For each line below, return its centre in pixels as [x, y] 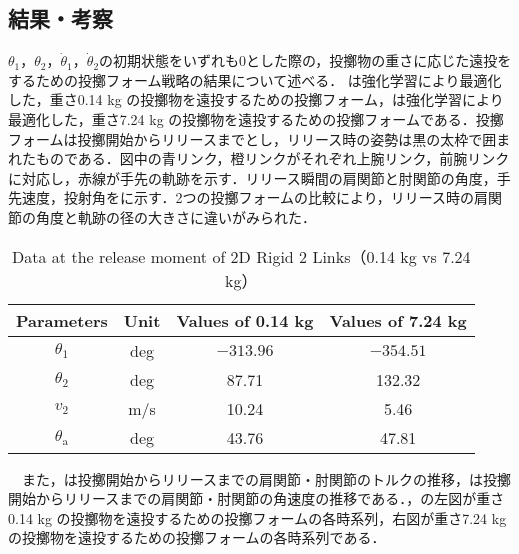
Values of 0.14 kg [245, 320]
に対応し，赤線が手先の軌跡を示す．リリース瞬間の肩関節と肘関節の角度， [252, 177]
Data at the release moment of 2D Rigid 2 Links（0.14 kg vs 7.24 [241, 256]
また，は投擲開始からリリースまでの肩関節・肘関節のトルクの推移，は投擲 [266, 478]
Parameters [62, 320]
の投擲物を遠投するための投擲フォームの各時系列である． [197, 537]
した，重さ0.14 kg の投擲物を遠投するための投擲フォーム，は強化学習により [256, 99]
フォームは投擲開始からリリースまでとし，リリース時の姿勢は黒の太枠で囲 [252, 138]
